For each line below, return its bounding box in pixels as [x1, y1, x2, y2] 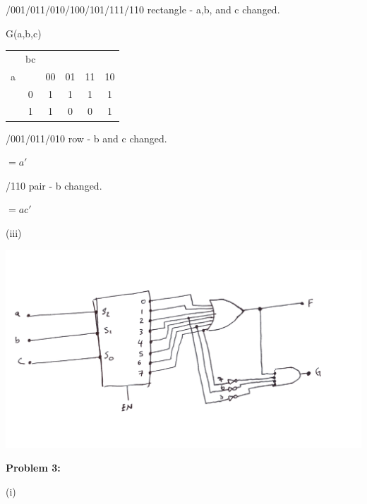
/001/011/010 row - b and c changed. [6, 130, 167, 145]
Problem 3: [6, 460, 61, 475]
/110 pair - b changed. [6, 178, 102, 192]
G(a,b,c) [6, 25, 42, 40]
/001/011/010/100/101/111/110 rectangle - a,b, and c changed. [6, 2, 280, 16]
